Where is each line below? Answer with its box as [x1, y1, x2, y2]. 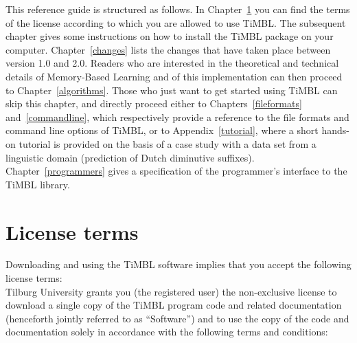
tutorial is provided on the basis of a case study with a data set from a [19, 136, 316, 151]
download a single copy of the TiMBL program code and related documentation [5, 298, 342, 312]
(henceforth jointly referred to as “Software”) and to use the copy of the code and [5, 311, 349, 325]
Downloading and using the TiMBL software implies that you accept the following [5, 257, 352, 272]
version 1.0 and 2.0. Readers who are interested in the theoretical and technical [5, 56, 339, 70]
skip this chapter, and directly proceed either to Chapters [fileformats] [5, 96, 302, 111]
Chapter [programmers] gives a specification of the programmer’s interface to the [5, 164, 347, 178]
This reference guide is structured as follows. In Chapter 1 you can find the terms [5, 2, 350, 16]
